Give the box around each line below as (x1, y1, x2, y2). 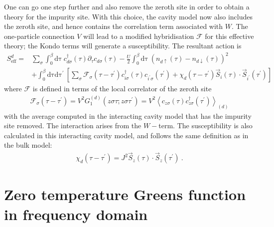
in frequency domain (4, 204, 148, 224)
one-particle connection (4, 30, 75, 41)
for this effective (205, 30, 254, 41)
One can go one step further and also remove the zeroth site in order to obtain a (4, 1, 250, 11)
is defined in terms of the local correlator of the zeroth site (32, 83, 212, 94)
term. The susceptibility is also (158, 120, 253, 131)
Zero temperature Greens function (4, 184, 246, 205)
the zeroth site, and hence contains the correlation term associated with (4, 21, 223, 31)
